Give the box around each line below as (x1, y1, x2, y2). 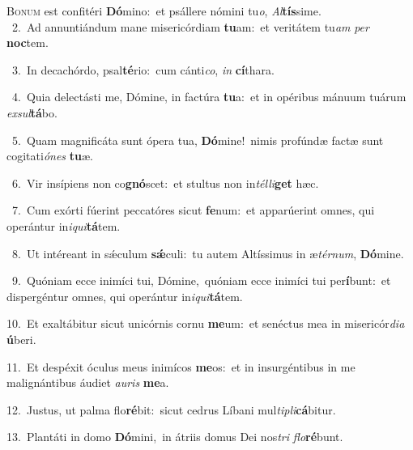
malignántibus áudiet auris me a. (6, 374, 169, 391)
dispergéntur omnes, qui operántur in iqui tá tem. (6, 287, 243, 304)
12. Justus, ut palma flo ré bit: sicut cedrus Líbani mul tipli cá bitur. (6, 401, 336, 418)
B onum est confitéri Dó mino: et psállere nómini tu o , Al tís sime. (6, 2, 321, 19)
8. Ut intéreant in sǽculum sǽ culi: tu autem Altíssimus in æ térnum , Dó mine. (11, 244, 404, 261)
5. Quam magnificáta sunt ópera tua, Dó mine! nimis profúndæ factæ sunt (11, 131, 384, 148)
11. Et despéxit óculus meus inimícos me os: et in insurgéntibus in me (6, 358, 356, 375)
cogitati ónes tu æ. (6, 147, 93, 164)
